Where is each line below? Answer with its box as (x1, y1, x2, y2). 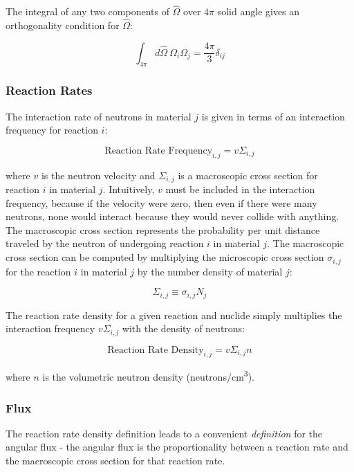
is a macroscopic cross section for (178, 167, 318, 182)
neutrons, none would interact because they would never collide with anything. (6, 209, 339, 224)
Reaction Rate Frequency (104, 145, 213, 156)
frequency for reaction (6, 122, 98, 137)
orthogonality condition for (6, 18, 120, 33)
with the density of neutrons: (122, 321, 245, 336)
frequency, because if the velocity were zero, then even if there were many (6, 195, 317, 210)
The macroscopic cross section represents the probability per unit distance (6, 222, 320, 237)
